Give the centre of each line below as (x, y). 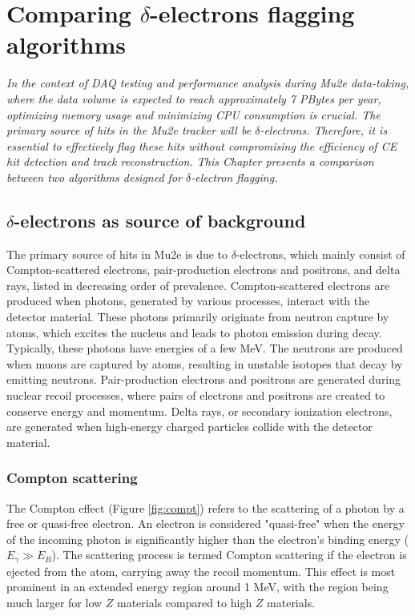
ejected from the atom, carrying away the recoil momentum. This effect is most (201, 571)
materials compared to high (185, 603)
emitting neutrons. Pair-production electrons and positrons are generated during (204, 379)
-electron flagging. (234, 177)
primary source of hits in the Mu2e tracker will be (129, 130)
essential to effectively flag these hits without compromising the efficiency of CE (202, 145)
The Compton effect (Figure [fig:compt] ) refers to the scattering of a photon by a (205, 507)
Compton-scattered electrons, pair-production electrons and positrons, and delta (203, 270)
